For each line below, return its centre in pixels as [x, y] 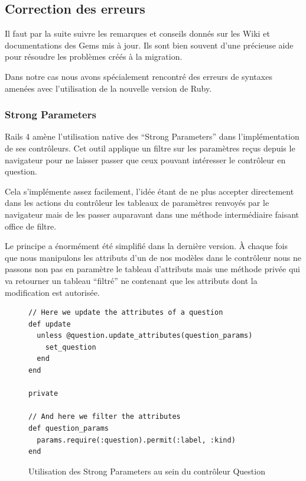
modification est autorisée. [52, 292]
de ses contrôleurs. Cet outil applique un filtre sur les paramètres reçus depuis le [150, 148]
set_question [71, 347]
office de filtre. [31, 226]
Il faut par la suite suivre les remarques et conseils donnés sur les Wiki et [137, 33]
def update [50, 324]
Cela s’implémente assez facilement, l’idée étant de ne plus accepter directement [149, 191]
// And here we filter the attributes [105, 417]
